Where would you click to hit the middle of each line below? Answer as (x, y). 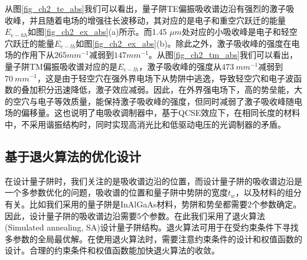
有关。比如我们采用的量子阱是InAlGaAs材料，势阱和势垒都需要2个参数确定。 (153, 204)
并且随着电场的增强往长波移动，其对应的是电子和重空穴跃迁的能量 (157, 20)
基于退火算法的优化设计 (73, 156)
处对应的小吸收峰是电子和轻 (235, 32)
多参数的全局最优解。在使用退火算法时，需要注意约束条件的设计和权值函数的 (153, 238)
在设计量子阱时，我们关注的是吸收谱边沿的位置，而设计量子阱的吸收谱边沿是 (153, 181)
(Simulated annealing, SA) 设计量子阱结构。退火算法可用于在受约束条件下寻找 (152, 227)
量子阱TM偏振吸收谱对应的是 (61, 66)
